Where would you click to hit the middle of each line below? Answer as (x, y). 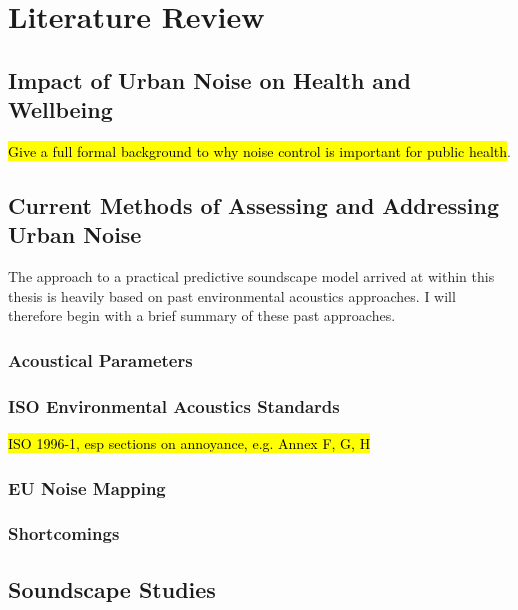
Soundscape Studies (112, 588)
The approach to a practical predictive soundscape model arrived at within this (251, 276)
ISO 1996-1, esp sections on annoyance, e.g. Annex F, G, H (189, 443)
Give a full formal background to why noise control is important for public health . (259, 150)
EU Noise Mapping (87, 487)
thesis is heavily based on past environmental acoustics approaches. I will (232, 295)
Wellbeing (60, 109)
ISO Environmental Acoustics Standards (174, 405)
